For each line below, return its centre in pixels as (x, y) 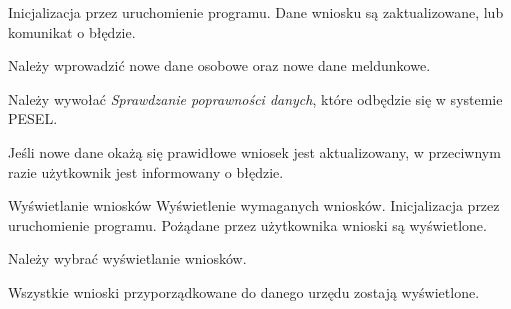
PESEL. (33, 118)
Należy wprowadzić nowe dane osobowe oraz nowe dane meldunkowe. (219, 65)
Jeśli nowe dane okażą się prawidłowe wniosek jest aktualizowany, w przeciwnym (254, 151)
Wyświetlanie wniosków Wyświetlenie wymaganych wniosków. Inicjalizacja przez (254, 205)
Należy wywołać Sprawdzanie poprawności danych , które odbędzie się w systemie (255, 98)
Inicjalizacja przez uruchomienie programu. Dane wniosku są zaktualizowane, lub (256, 12)
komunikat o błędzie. (72, 31)
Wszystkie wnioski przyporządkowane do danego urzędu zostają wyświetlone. (244, 291)
